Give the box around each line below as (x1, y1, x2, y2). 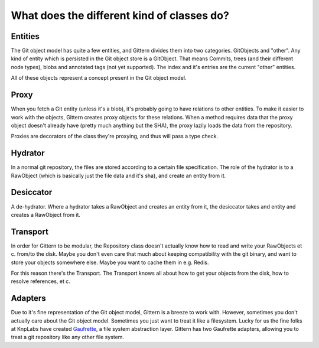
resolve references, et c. (11, 278, 70, 285)
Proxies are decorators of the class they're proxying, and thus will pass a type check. (11, 133, 219, 140)
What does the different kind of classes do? (11, 9, 230, 22)
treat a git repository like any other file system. (11, 334, 124, 341)
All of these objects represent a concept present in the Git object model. (11, 74, 187, 82)
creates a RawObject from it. (11, 211, 81, 218)
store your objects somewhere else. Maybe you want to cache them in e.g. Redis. (11, 259, 209, 266)
